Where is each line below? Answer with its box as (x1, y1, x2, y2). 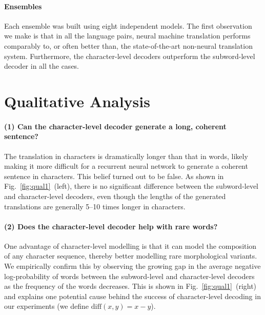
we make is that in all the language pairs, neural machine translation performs (4, 30, 251, 41)
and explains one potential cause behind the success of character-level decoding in (4, 290, 261, 301)
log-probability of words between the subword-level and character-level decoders (4, 270, 255, 281)
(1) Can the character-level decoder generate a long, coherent (4, 121, 227, 131)
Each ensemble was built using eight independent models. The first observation (4, 20, 252, 31)
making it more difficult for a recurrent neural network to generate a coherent (4, 161, 248, 171)
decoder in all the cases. (4, 61, 79, 71)
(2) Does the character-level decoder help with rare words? (4, 221, 218, 231)
